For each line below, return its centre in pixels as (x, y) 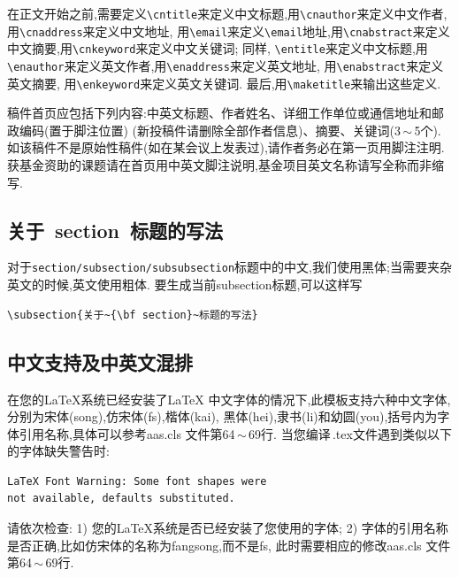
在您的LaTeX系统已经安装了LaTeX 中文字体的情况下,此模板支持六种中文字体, (229, 399)
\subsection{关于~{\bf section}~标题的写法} (133, 315)
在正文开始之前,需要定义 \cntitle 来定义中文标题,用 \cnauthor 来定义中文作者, (227, 13)
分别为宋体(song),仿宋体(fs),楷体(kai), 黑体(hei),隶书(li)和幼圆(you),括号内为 (222, 416)
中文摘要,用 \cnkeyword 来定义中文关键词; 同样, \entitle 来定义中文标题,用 (218, 48)
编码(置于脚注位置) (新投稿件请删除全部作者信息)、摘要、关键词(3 (210, 130)
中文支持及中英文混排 (100, 362)
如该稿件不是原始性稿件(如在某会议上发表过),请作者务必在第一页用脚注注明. (226, 147)
